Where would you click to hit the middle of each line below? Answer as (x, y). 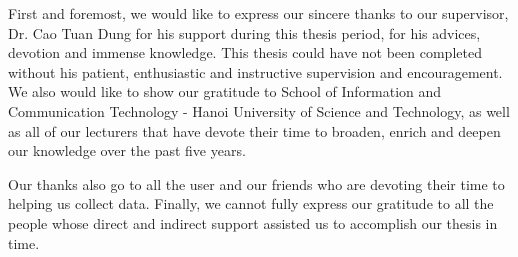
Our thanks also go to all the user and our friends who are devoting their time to (256, 183)
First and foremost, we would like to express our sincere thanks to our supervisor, (258, 13)
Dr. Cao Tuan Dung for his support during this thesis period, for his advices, (244, 32)
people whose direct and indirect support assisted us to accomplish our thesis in (253, 222)
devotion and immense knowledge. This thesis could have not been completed (245, 52)
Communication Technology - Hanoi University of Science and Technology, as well (259, 110)
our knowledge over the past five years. (127, 150)
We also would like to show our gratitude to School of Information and (225, 91)
